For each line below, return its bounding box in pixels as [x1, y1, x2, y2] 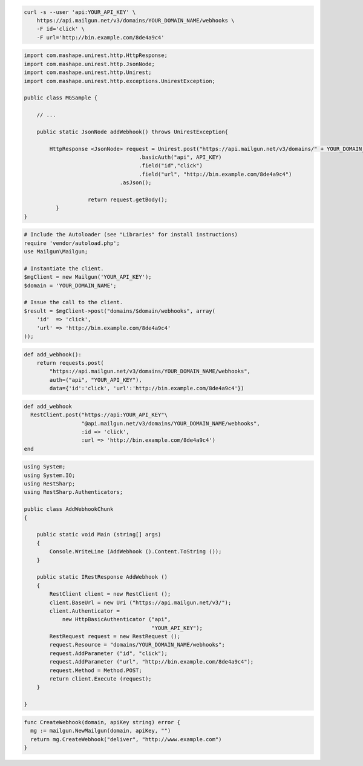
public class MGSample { [24, 95, 98, 101]
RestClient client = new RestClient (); [49, 591, 171, 598]
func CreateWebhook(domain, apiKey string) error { [24, 719, 181, 725]
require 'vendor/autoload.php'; [24, 239, 120, 247]
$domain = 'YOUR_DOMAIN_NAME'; [24, 282, 117, 289]
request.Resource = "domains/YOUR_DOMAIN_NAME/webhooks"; [49, 641, 225, 648]
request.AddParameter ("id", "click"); [49, 650, 168, 657]
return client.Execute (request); [49, 676, 152, 682]
